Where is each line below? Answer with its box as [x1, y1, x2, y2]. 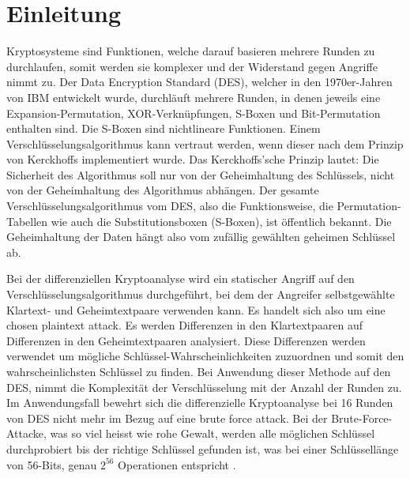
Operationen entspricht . [118, 456, 236, 472]
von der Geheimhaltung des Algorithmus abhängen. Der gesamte [6, 182, 319, 198]
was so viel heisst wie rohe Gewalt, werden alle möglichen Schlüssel [50, 425, 375, 442]
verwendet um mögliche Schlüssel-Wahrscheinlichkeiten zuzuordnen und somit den [6, 348, 404, 364]
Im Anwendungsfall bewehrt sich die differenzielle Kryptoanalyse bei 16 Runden [6, 394, 393, 411]
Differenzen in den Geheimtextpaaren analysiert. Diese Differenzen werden [6, 332, 366, 348]
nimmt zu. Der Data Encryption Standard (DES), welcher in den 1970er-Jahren [6, 73, 393, 90]
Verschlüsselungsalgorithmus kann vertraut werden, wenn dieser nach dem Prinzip [6, 135, 404, 152]
